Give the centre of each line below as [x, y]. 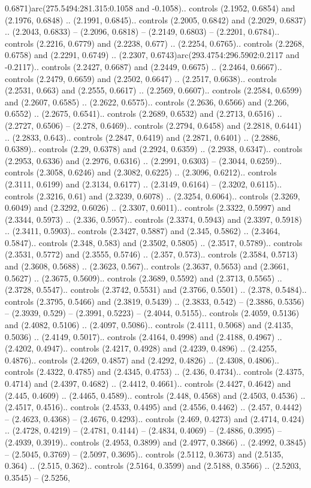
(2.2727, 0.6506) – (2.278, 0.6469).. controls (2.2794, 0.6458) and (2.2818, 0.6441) [153, 125]
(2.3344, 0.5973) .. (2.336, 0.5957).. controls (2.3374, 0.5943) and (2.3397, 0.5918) [153, 219]
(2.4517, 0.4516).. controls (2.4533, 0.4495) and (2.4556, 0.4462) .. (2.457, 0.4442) [153, 407]
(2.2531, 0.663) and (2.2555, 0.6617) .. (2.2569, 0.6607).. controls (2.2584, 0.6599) [153, 90]
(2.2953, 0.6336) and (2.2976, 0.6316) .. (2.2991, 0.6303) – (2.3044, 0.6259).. [144, 160]
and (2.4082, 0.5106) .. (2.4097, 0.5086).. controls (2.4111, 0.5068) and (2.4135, [149, 325]
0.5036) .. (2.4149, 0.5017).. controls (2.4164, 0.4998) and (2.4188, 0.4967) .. [144, 336]
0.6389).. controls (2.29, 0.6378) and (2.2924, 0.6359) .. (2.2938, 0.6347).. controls [154, 149]
